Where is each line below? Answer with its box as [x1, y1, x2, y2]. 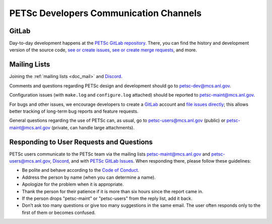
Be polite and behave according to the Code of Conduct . [22, 167, 140, 173]
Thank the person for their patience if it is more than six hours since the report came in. [22, 188, 203, 194]
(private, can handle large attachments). [51, 124, 134, 130]
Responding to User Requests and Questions [9, 137, 153, 146]
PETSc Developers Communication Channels [9, 8, 202, 19]
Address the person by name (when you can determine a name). [22, 174, 156, 180]
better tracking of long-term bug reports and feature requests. [9, 108, 139, 114]
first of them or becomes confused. [22, 209, 96, 215]
